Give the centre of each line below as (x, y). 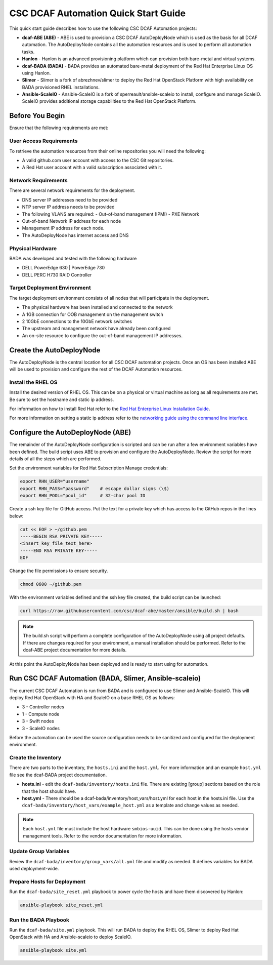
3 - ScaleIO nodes (41, 728)
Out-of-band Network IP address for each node (72, 221)
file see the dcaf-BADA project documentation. (58, 775)
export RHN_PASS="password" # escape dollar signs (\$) (95, 488)
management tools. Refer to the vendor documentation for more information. (103, 836)
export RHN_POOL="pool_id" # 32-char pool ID (83, 496)
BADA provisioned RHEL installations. (61, 87)
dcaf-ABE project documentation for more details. (75, 650)
